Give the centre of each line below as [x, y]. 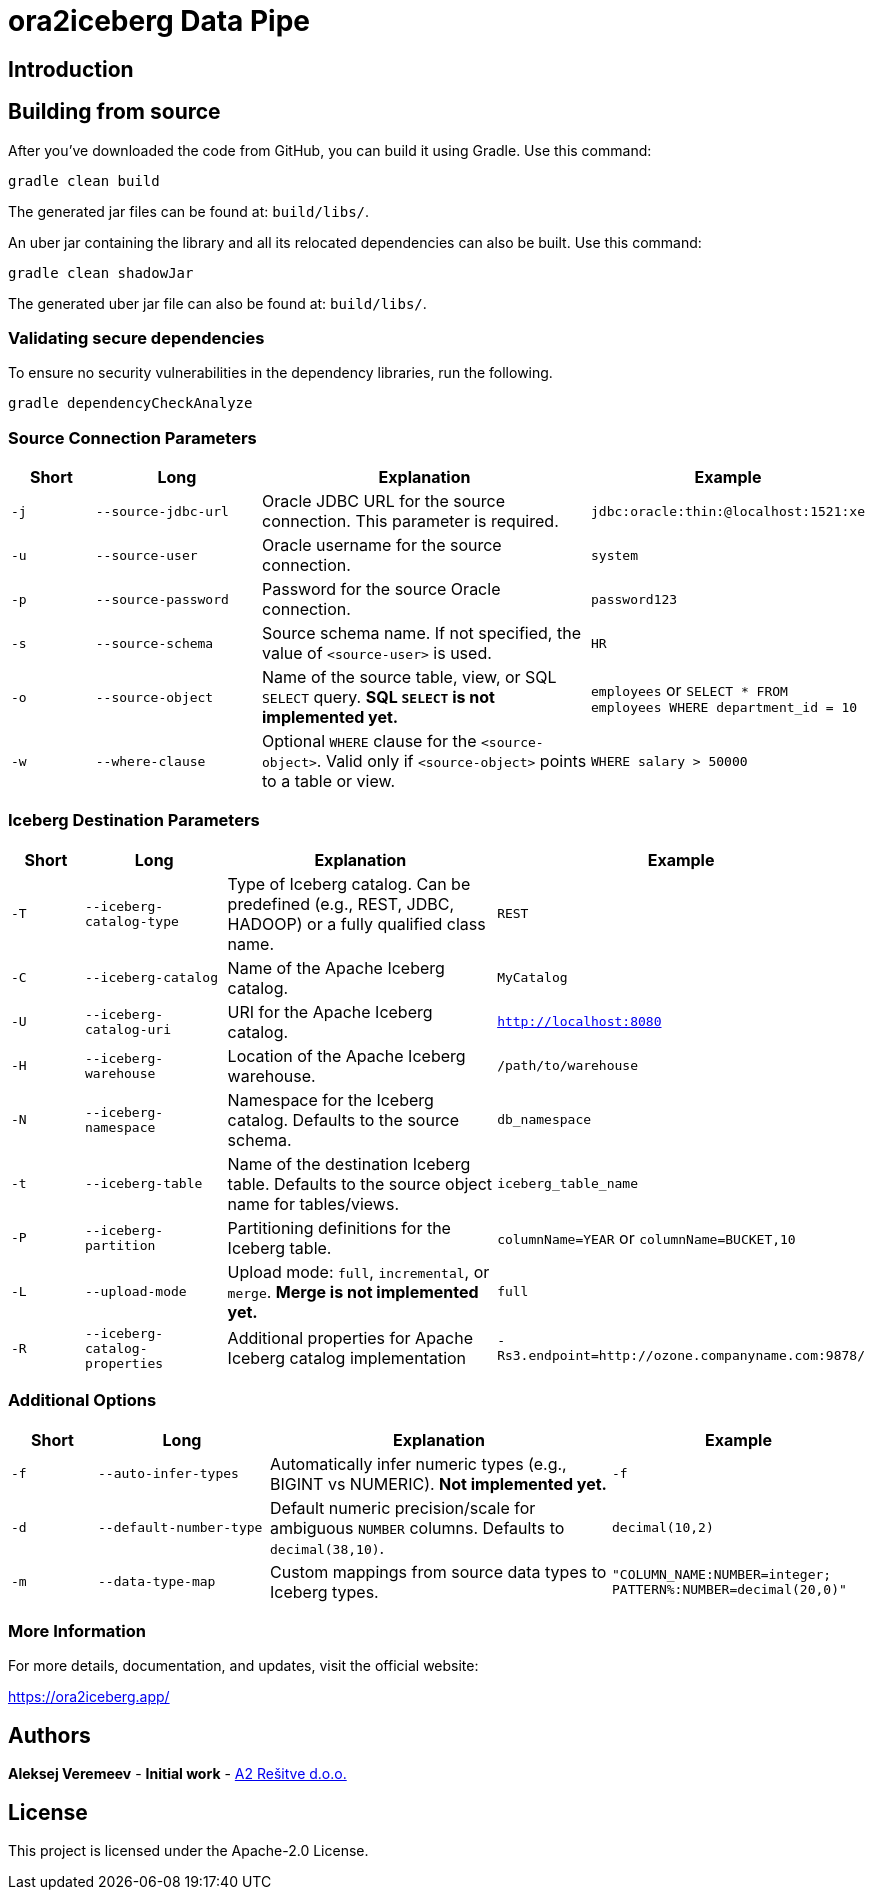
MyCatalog [532, 978]
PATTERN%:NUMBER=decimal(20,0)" [729, 1589]
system [615, 555]
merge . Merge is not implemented [353, 1291]
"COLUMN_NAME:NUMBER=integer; [722, 1574]
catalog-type [131, 921]
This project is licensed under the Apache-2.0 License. [188, 1851]
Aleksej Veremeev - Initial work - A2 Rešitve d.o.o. [177, 1774]
